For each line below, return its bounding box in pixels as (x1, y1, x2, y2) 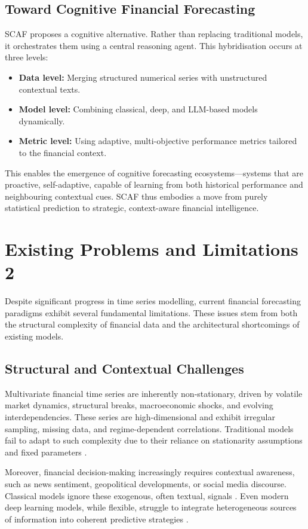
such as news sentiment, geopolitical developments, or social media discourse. (5, 477, 287, 490)
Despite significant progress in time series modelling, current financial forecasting (5, 295, 301, 307)
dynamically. (19, 114, 65, 127)
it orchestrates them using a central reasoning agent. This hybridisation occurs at (5, 39, 303, 51)
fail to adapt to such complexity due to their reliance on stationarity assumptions (5, 434, 303, 447)
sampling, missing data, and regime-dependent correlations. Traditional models (5, 422, 294, 435)
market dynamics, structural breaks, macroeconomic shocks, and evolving (5, 399, 273, 411)
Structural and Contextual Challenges (5, 359, 244, 377)
